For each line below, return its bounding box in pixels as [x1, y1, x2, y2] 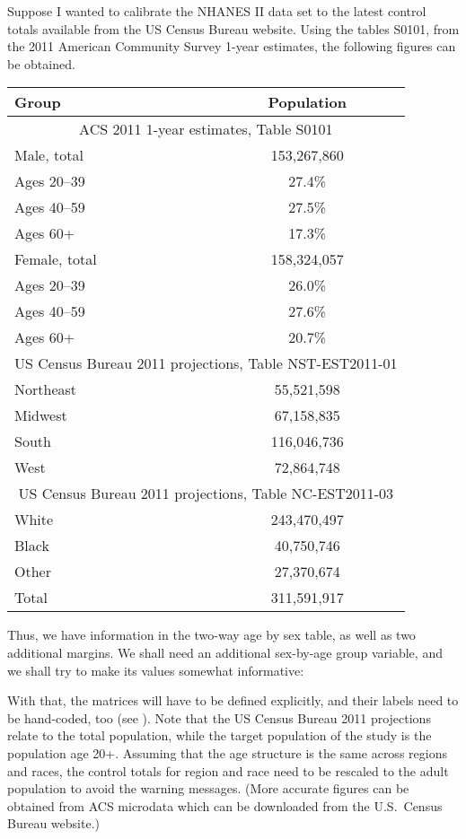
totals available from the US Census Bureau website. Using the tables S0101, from [7, 19, 460, 38]
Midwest [14, 405, 67, 426]
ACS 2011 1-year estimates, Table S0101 [79, 118, 333, 140]
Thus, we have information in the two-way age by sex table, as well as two [7, 625, 416, 644]
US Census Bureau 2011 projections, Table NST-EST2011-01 [14, 353, 398, 374]
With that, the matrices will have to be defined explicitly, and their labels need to [7, 691, 459, 710]
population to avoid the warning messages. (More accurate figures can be [7, 779, 409, 798]
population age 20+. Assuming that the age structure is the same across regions [7, 743, 447, 762]
